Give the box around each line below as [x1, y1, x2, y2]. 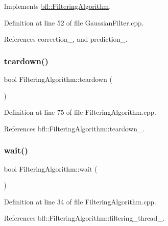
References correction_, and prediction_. [4, 34, 128, 44]
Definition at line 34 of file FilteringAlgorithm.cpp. [4, 196, 156, 206]
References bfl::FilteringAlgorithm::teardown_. [4, 123, 144, 133]
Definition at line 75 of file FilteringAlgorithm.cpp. [4, 107, 156, 117]
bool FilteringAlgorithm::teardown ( [4, 74, 112, 84]
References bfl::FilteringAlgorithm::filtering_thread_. [4, 213, 165, 223]
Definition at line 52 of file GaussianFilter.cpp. [4, 17, 144, 27]
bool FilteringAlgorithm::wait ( [4, 163, 97, 174]
